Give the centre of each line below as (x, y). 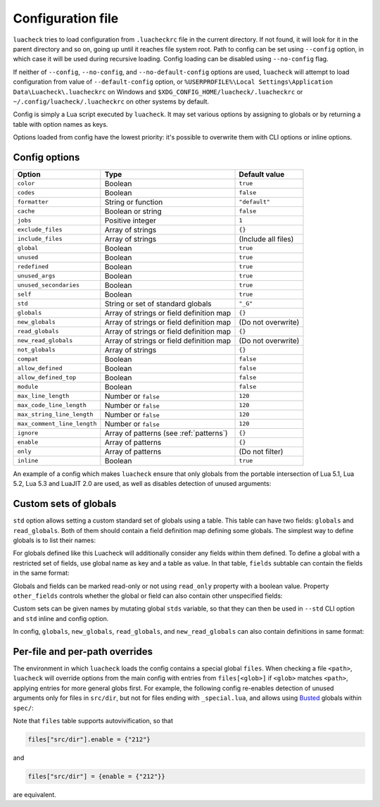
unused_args (36, 276)
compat (28, 359)
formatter (33, 202)
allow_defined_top (47, 378)
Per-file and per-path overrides (83, 651)
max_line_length (43, 396)
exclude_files (40, 230)
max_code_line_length (52, 405)
